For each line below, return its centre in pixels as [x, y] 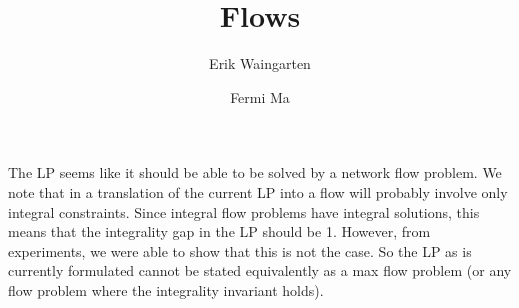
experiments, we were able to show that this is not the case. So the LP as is [240, 250]
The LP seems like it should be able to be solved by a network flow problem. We [255, 172]
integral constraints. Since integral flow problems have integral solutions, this [244, 211]
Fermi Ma [260, 96]
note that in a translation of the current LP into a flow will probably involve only [258, 191]
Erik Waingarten [260, 63]
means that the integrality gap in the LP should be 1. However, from [219, 231]
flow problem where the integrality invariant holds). [166, 289]
